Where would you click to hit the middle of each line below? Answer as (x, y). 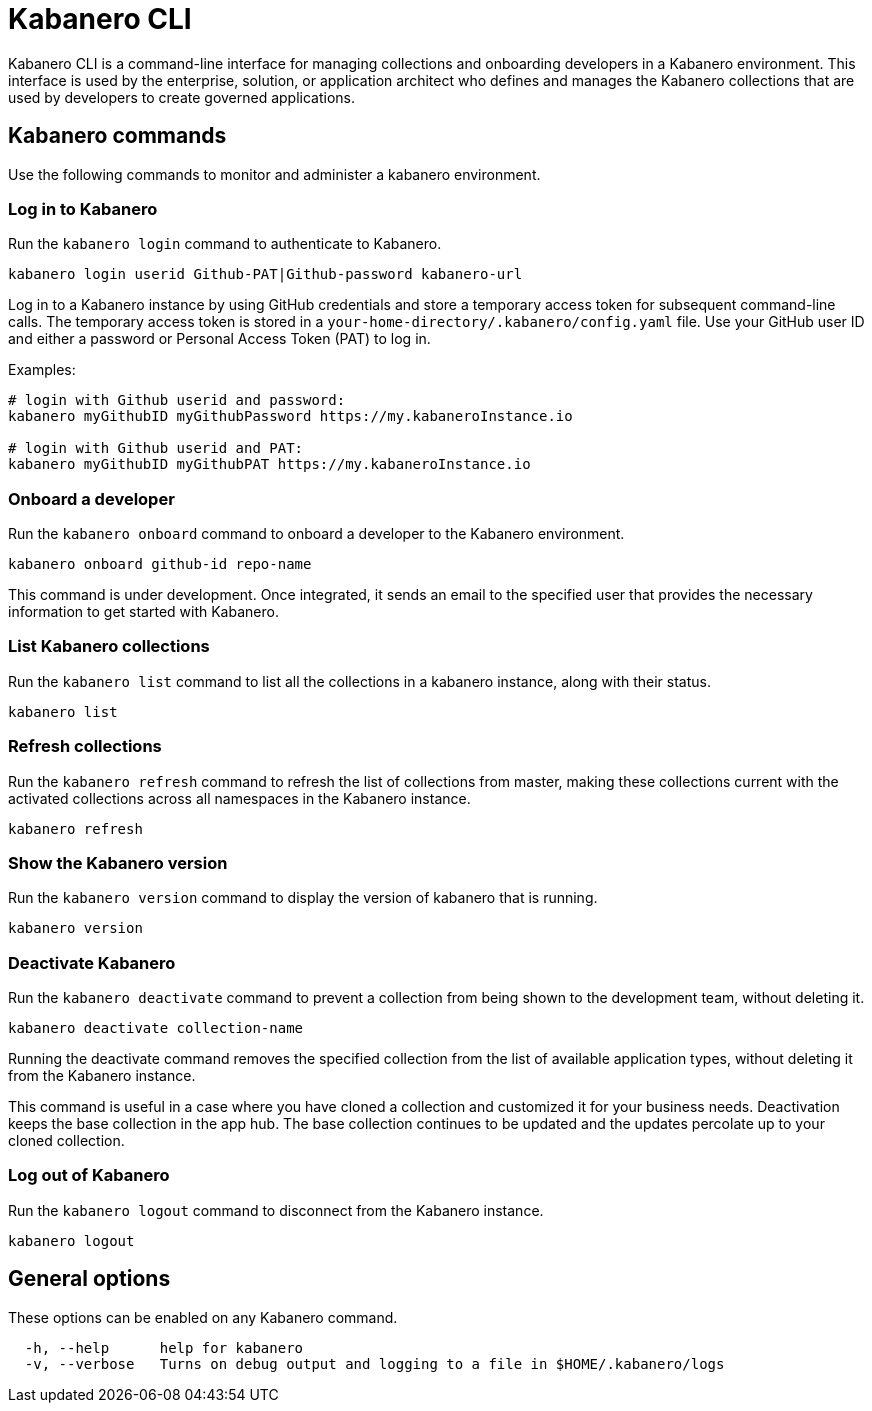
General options (89, 1279)
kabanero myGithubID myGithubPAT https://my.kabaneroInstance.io (269, 464)
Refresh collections (85, 746)
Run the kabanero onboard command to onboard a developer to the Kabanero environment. (316, 534)
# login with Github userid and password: (177, 400)
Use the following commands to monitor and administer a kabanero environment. (274, 174)
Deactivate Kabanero (92, 962)
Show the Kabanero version (118, 862)
